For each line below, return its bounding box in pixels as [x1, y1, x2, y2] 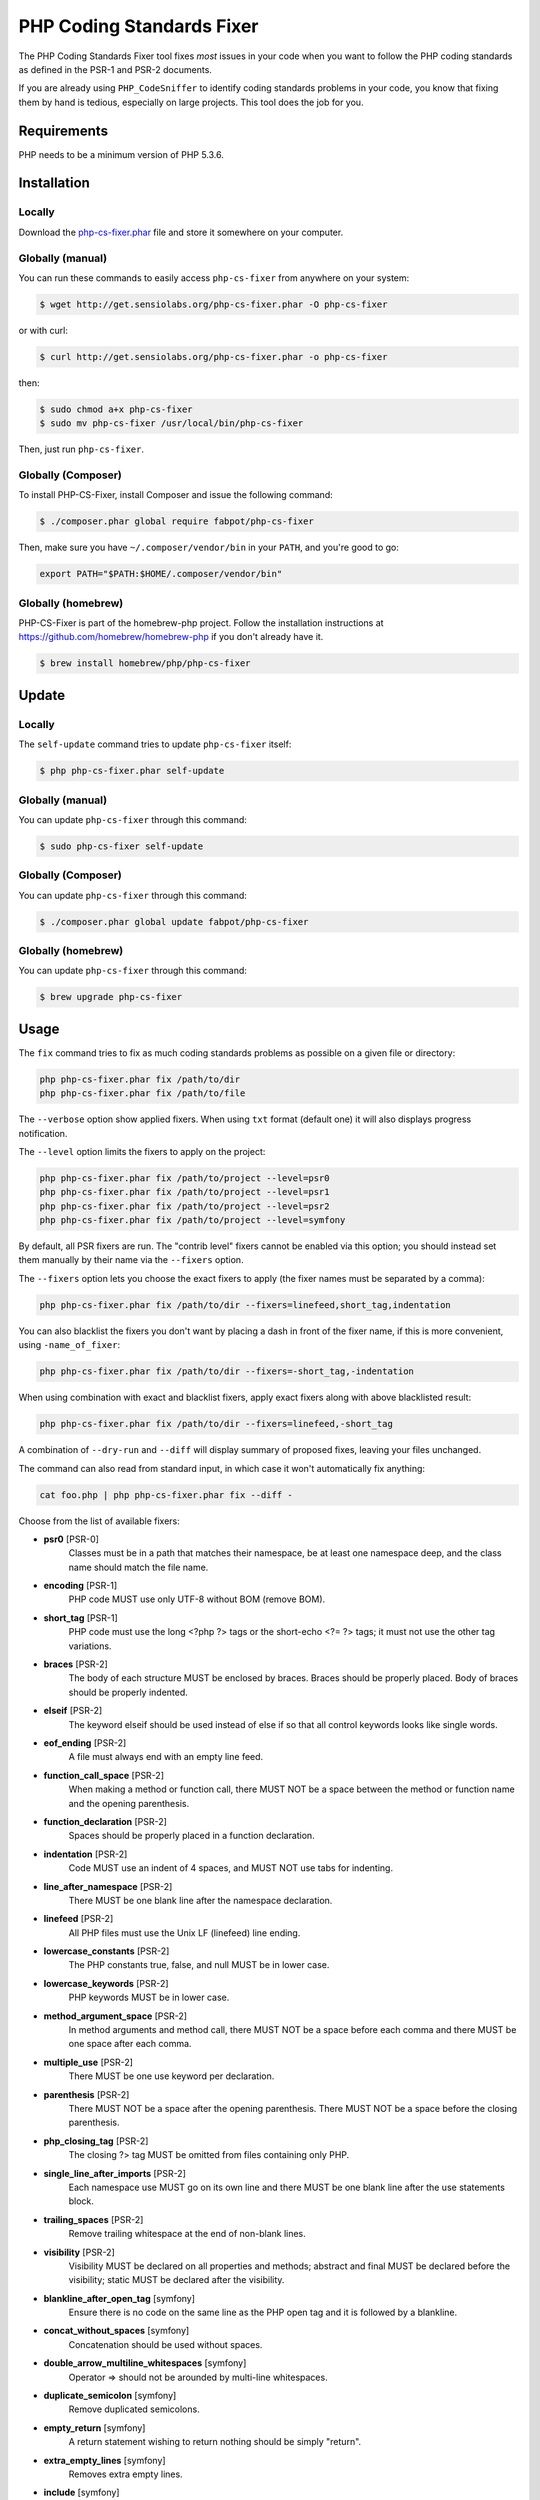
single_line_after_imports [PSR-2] [43, 2167, 187, 2179]
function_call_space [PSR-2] [43, 1769, 165, 1781]
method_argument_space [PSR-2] [43, 2010, 188, 2022]
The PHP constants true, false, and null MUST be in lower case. [68, 1959, 330, 1971]
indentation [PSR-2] [43, 1848, 128, 1860]
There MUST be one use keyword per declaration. [68, 2070, 275, 2082]
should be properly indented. [68, 1686, 189, 1698]
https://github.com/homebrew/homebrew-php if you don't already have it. [18, 631, 324, 643]
